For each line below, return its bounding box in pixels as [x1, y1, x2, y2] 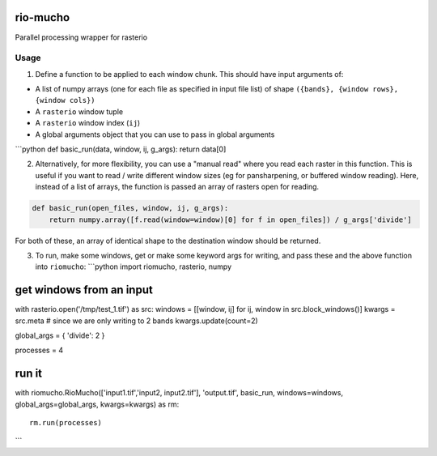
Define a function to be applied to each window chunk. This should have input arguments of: [35, 69, 344, 79]
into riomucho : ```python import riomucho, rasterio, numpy [35, 262, 232, 271]
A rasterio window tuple [35, 106, 124, 117]
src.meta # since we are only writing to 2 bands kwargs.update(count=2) [15, 316, 258, 326]
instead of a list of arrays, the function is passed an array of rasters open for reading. [35, 182, 320, 192]
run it [15, 367, 43, 381]
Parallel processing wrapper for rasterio [15, 32, 148, 42]
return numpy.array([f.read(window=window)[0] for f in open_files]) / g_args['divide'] [49, 215, 412, 224]
